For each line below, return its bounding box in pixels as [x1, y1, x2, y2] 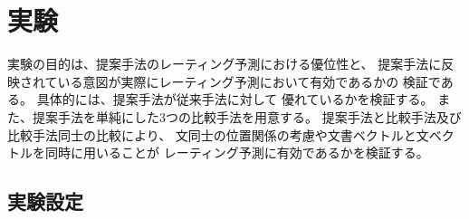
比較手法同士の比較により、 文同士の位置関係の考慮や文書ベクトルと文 [7, 125, 429, 144]
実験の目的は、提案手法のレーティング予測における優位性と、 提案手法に [7, 54, 442, 73]
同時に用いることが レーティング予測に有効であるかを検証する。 [44, 143, 429, 162]
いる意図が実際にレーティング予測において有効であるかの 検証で [57, 71, 441, 90]
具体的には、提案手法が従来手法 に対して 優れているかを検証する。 [36, 90, 434, 109]
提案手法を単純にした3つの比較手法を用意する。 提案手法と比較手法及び [32, 107, 462, 126]
